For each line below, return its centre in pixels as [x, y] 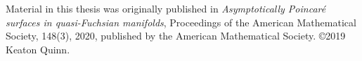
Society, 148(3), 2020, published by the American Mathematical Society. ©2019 [176, 36]
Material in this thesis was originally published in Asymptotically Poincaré [166, 9]
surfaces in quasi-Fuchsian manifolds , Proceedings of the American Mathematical [181, 22]
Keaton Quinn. [38, 49]
